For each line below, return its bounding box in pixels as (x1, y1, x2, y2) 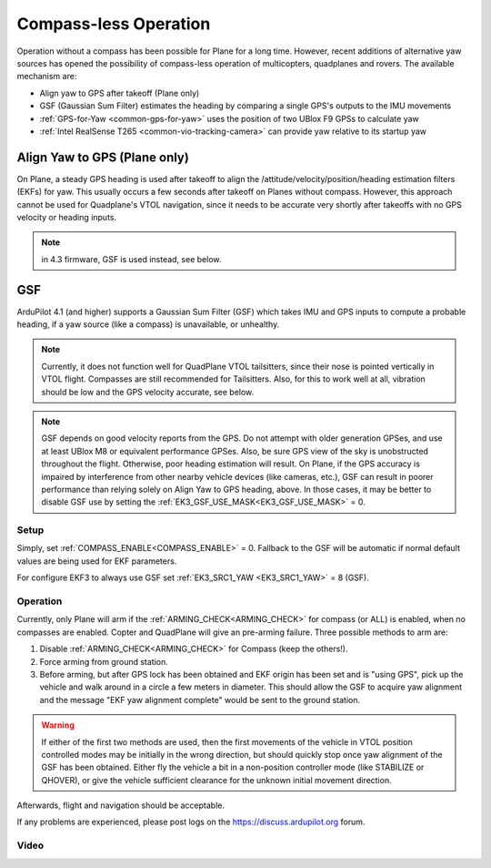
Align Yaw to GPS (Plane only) (16, 149, 190, 165)
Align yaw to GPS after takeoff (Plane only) (39, 87, 200, 98)
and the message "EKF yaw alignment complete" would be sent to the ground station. (39, 694, 361, 705)
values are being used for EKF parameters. (16, 556, 177, 567)
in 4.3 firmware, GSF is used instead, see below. (41, 253, 222, 264)
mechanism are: (16, 71, 77, 82)
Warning (41, 720, 75, 730)
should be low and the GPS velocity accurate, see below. (41, 386, 255, 397)
